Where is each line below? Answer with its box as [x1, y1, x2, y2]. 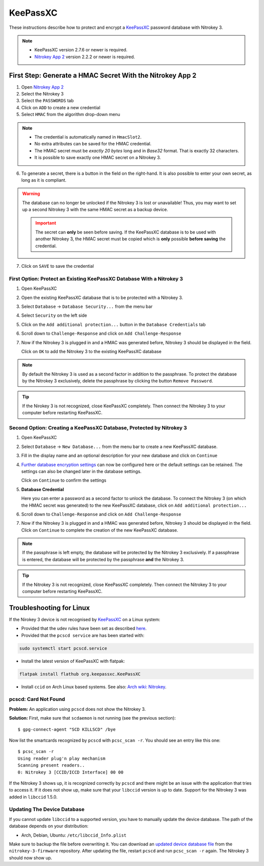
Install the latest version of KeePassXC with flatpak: [21, 658, 125, 664]
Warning [22, 191, 40, 197]
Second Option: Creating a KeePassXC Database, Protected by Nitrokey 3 [9, 424, 187, 431]
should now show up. [9, 855, 52, 861]
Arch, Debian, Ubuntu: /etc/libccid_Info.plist [21, 832, 127, 838]
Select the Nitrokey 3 [21, 91, 64, 97]
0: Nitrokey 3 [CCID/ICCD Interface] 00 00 [18, 769, 124, 775]
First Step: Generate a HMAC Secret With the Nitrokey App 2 [9, 71, 197, 79]
